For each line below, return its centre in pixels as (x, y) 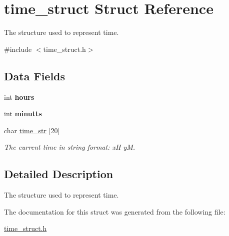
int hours (19, 97)
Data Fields (35, 76)
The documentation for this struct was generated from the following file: (115, 211)
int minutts (23, 114)
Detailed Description (59, 174)
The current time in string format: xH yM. (70, 147)
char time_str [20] (32, 130)
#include (18, 49)
